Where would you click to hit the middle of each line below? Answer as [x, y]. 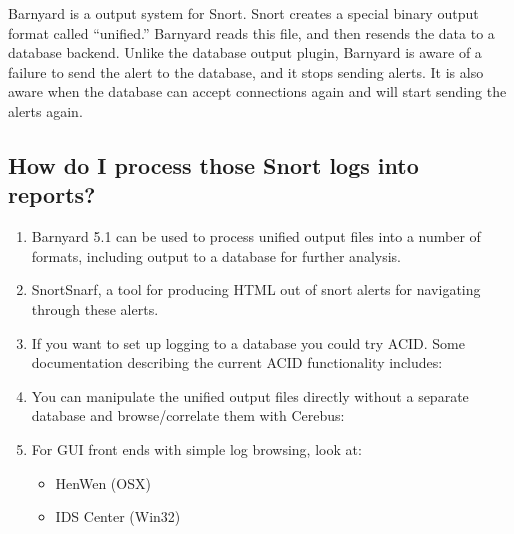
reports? [52, 194]
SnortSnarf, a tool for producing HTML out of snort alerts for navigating [256, 289]
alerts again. [45, 110]
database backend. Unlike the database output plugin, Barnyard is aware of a [245, 52]
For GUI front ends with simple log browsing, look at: [196, 448]
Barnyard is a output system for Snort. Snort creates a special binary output [243, 13]
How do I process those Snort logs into [213, 164]
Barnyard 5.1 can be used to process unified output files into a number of [256, 236]
